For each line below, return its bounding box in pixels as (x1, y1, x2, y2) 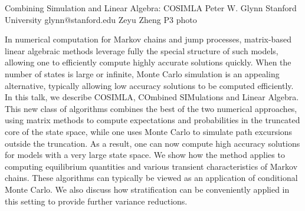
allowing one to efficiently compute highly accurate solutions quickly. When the (5, 56, 291, 68)
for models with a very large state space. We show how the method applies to (5, 149, 285, 161)
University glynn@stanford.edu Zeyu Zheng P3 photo (5, 13, 197, 25)
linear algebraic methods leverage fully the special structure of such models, (5, 44, 278, 57)
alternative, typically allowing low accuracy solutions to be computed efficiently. (5, 79, 294, 91)
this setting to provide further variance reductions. (5, 194, 188, 207)
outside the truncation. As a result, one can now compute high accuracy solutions (5, 137, 300, 149)
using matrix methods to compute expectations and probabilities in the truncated (5, 114, 300, 126)
